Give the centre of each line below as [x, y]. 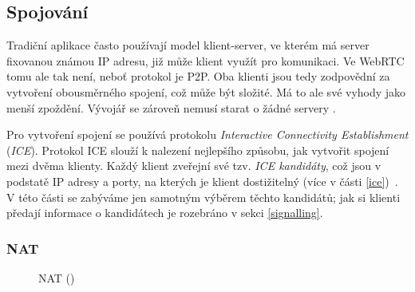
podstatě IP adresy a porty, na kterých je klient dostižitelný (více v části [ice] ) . [202, 181]
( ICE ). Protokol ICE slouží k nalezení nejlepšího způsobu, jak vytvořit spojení [198, 150]
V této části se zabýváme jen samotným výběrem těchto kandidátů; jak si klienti [204, 197]
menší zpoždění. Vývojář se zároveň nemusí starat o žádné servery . [171, 107]
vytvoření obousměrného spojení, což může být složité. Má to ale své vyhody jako [206, 91]
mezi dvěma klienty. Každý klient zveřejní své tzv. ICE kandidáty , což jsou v [194, 166]
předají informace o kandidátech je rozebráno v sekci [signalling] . [165, 213]
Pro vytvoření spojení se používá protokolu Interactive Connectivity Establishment [207, 134]
